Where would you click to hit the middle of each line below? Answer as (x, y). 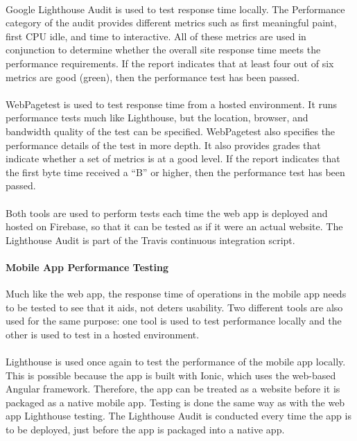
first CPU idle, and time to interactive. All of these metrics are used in (156, 36)
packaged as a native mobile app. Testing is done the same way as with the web (175, 402)
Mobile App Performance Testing (87, 267)
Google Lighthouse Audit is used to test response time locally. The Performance (175, 9)
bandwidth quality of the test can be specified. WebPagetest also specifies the (171, 131)
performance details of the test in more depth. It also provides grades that (163, 145)
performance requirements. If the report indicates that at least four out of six (170, 63)
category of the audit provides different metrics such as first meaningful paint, (171, 23)
